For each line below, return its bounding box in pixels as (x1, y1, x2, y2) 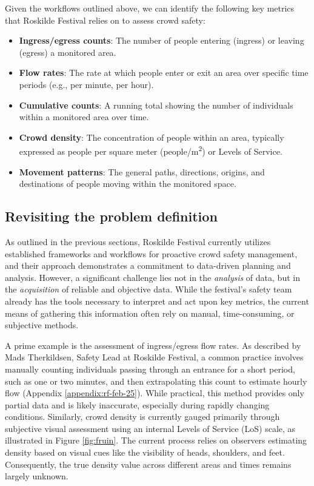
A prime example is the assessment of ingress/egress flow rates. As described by (5, 339, 301, 351)
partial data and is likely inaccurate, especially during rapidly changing (5, 398, 270, 411)
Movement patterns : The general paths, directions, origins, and (19, 165, 265, 178)
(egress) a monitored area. (19, 46, 116, 58)
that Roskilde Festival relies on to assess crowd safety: (5, 13, 205, 26)
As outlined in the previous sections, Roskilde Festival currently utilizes (5, 235, 271, 248)
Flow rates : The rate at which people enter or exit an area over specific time (19, 66, 309, 79)
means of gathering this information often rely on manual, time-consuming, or (5, 306, 295, 319)
